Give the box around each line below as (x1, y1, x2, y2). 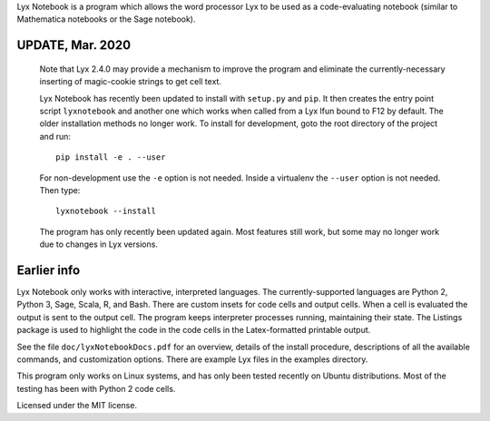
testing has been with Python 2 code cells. (16, 383, 176, 394)
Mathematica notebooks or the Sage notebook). (16, 14, 196, 24)
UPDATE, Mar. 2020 (16, 37, 132, 54)
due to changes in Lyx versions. (39, 239, 159, 250)
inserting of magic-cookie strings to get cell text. (39, 76, 222, 87)
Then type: (39, 184, 81, 195)
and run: (39, 131, 72, 142)
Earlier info (16, 262, 81, 278)
